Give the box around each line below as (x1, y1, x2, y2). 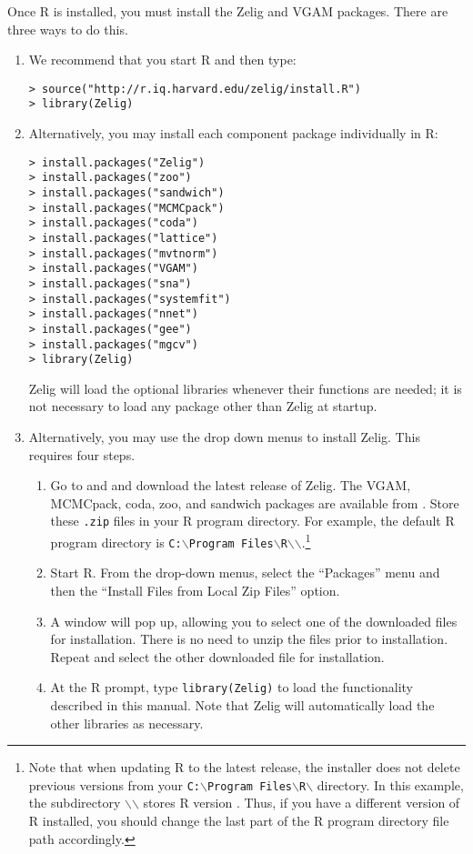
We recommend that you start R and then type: (28, 50, 297, 69)
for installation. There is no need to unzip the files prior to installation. (50, 629, 448, 648)
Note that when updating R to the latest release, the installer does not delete (28, 758, 460, 777)
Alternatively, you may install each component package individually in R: (28, 124, 438, 143)
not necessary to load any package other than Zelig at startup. (28, 397, 377, 416)
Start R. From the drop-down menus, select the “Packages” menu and (50, 563, 440, 582)
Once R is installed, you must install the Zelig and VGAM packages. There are (7, 2, 448, 20)
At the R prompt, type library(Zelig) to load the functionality (50, 678, 413, 697)
